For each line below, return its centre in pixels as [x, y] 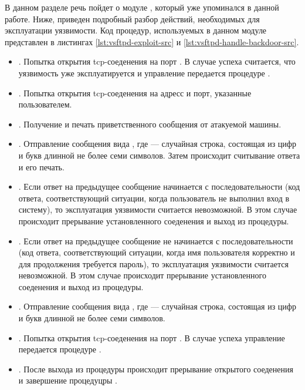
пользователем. [45, 104]
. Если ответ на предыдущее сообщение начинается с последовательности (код [159, 186]
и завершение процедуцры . [68, 380]
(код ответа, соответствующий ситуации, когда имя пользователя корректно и [157, 252]
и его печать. [41, 167]
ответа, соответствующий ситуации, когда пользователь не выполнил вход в [154, 198]
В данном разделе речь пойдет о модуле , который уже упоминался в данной [142, 7]
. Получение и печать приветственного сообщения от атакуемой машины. [150, 124]
